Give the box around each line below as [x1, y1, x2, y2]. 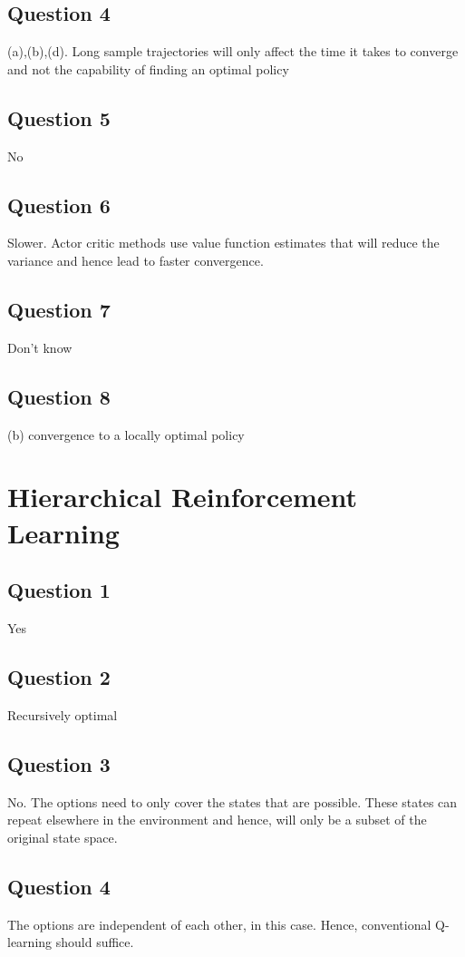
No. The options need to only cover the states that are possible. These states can [7, 792, 458, 811]
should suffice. [55, 933, 134, 952]
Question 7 [7, 295, 111, 323]
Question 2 [7, 662, 111, 690]
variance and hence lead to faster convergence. [7, 250, 264, 269]
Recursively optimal [7, 705, 118, 724]
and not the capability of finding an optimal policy [7, 59, 289, 78]
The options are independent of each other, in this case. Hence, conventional [7, 914, 431, 933]
